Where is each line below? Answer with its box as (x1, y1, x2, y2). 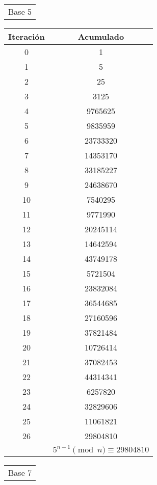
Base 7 (8, 467, 32, 478)
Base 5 (8, 6, 32, 17)
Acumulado (77, 31, 124, 42)
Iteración (8, 31, 45, 42)
